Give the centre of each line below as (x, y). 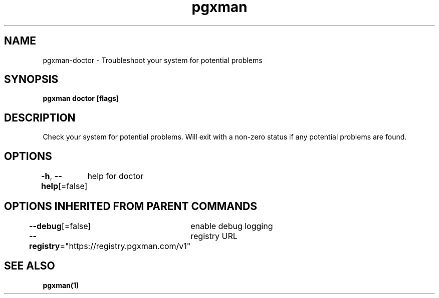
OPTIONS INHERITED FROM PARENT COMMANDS (131, 206)
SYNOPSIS (31, 79)
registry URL (214, 236)
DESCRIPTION (40, 117)
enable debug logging (232, 226)
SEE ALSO (30, 266)
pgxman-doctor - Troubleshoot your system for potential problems (153, 60)
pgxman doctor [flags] (81, 98)
